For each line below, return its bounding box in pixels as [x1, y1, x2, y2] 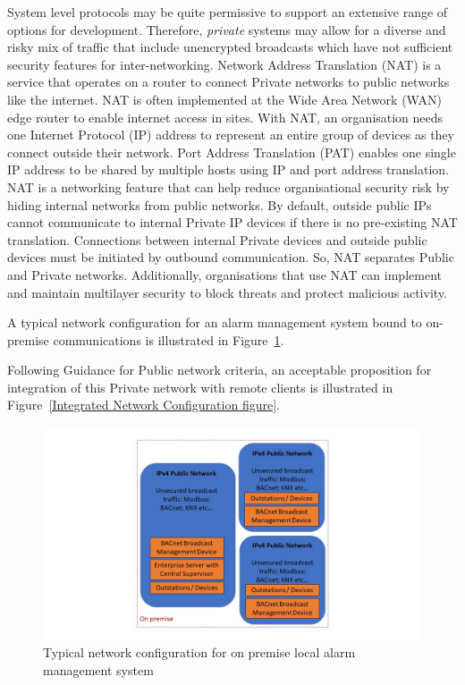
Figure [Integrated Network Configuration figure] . [7, 395, 280, 414]
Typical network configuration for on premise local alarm [43, 643, 356, 662]
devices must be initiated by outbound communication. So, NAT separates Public [7, 248, 454, 266]
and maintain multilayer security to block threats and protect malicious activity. [7, 283, 447, 301]
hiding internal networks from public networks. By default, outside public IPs [7, 195, 432, 214]
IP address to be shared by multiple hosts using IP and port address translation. [7, 160, 450, 179]
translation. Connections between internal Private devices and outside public [7, 230, 427, 249]
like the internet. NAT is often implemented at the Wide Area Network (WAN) [7, 89, 442, 108]
